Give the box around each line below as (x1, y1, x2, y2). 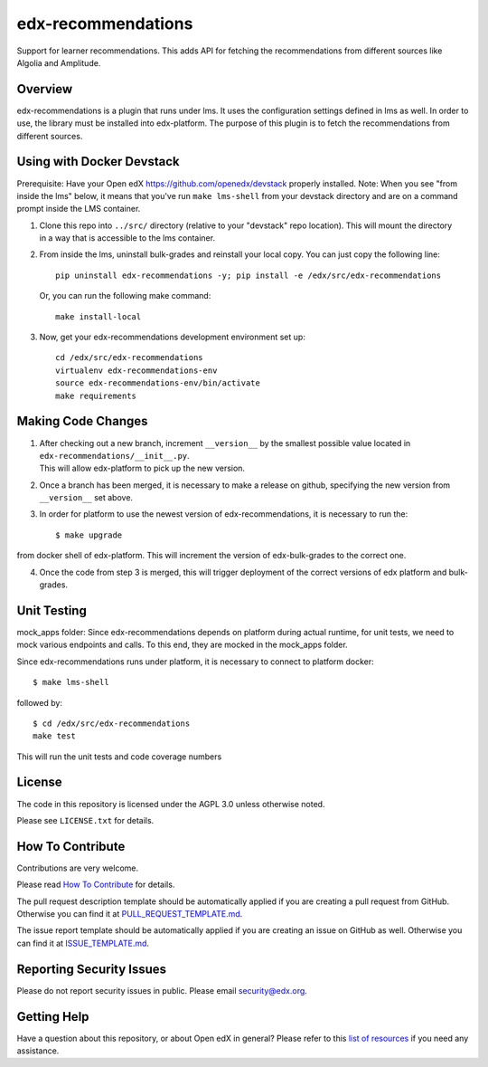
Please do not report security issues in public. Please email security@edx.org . (16, 985, 307, 996)
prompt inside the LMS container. (16, 204, 141, 214)
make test (33, 731, 76, 741)
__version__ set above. (39, 492, 134, 503)
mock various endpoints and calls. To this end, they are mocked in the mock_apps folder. (16, 639, 348, 651)
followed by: (16, 697, 63, 708)
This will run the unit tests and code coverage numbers (16, 751, 222, 762)
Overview (16, 81, 73, 97)
